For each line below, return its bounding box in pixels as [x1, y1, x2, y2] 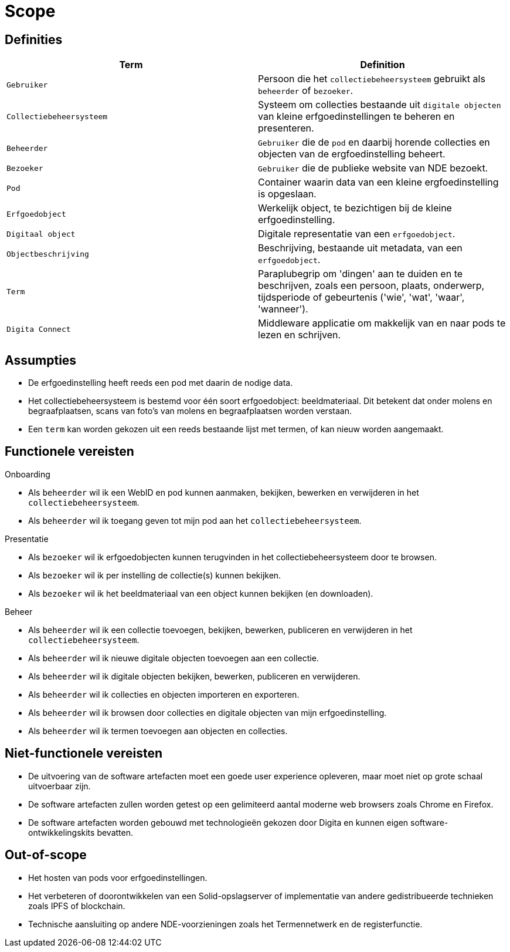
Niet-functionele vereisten [5, 746, 163, 761]
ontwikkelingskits [28, 827, 95, 837]
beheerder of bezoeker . [258, 85, 353, 97]
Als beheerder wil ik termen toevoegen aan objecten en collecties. [28, 725, 288, 736]
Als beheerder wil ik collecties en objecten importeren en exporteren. [28, 689, 300, 699]
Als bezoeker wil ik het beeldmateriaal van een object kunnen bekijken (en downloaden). [28, 588, 373, 598]
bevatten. [97, 827, 133, 837]
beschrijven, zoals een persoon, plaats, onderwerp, [258, 280, 485, 292]
